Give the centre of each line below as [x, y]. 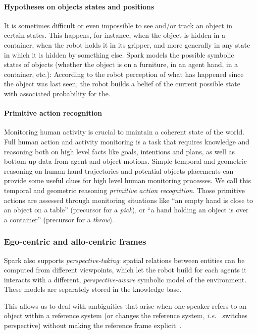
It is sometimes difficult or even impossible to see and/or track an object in [118, 25]
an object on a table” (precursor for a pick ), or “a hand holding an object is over [126, 210]
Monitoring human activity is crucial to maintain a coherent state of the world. [124, 132]
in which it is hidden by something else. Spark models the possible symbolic [119, 54]
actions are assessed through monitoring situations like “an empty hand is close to [128, 200]
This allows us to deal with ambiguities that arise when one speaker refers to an [125, 305]
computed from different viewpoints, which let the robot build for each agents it [125, 270]
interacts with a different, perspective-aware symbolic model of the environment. [125, 279]
